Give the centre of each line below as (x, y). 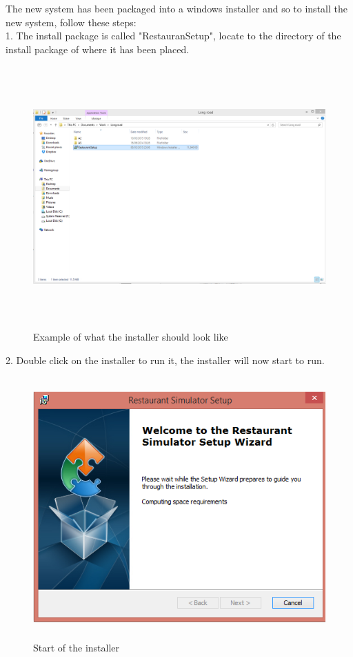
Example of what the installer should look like (131, 336)
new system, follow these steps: (71, 22)
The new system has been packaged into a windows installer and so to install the (176, 8)
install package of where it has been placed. (98, 49)
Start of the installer (77, 647)
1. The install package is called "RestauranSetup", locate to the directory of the (173, 36)
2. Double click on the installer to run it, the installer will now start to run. (165, 360)
